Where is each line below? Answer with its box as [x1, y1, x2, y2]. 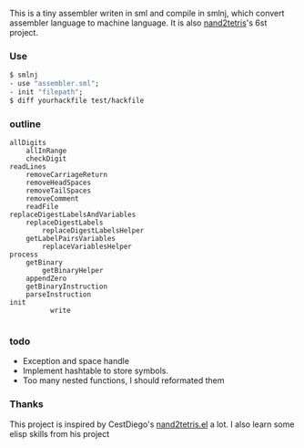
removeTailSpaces [25, 186, 92, 195]
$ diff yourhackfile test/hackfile [9, 96, 145, 105]
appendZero [25, 274, 67, 284]
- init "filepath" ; [9, 88, 84, 97]
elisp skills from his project [9, 428, 110, 439]
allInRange [25, 146, 67, 156]
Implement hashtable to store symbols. [22, 365, 168, 377]
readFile [25, 203, 59, 212]
